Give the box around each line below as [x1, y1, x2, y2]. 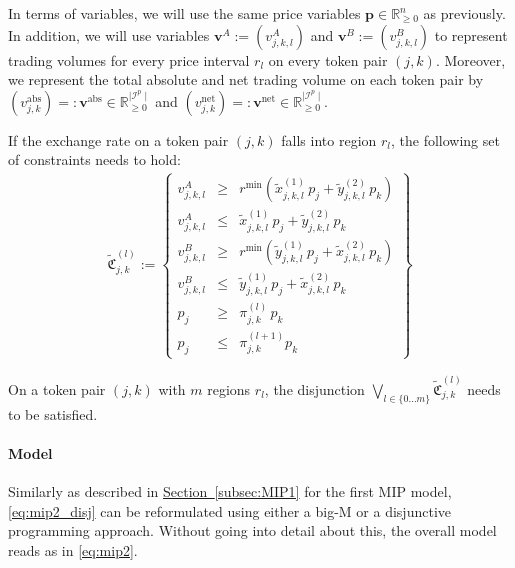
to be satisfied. [8, 403, 98, 424]
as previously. [423, 3, 506, 23]
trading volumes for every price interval [8, 49, 250, 70]
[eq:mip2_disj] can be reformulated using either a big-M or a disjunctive [8, 500, 451, 521]
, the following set [391, 129, 500, 150]
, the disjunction [264, 378, 365, 399]
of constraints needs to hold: [8, 149, 181, 170]
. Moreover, [435, 49, 506, 70]
